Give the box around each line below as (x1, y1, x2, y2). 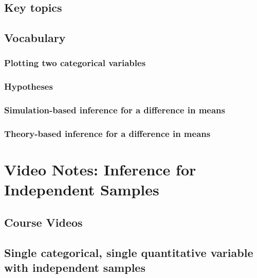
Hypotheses (4, 80, 53, 93)
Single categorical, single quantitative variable (4, 244, 253, 260)
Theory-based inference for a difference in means (4, 127, 211, 140)
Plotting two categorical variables (4, 56, 146, 69)
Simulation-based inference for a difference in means (4, 104, 225, 116)
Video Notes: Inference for (4, 159, 196, 180)
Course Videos (4, 214, 83, 230)
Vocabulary (4, 30, 66, 46)
